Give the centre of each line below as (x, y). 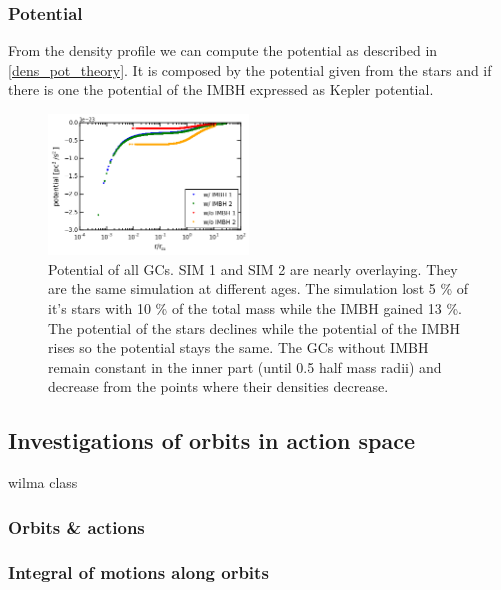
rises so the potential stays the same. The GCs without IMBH (238, 347)
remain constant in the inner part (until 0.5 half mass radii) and (245, 366)
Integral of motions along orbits (138, 572)
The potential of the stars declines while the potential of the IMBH (254, 327)
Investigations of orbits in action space (211, 440)
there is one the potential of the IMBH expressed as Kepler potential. (221, 89)
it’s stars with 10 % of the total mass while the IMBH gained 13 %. (255, 307)
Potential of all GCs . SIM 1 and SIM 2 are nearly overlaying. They (253, 268)
